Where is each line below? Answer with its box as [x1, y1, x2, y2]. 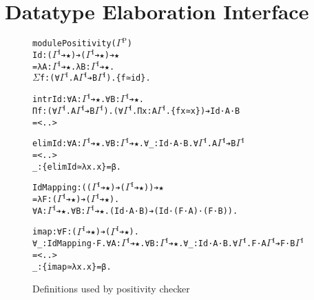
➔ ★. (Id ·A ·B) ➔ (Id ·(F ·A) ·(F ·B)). [94, 206, 238, 216]
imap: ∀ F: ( [32, 227, 77, 237]
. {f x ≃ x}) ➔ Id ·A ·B [165, 106, 240, 116]
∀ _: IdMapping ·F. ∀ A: [32, 239, 121, 249]
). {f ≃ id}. [106, 73, 151, 83]
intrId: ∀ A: [32, 94, 82, 105]
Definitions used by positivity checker [32, 281, 190, 296]
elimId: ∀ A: [32, 139, 82, 149]
